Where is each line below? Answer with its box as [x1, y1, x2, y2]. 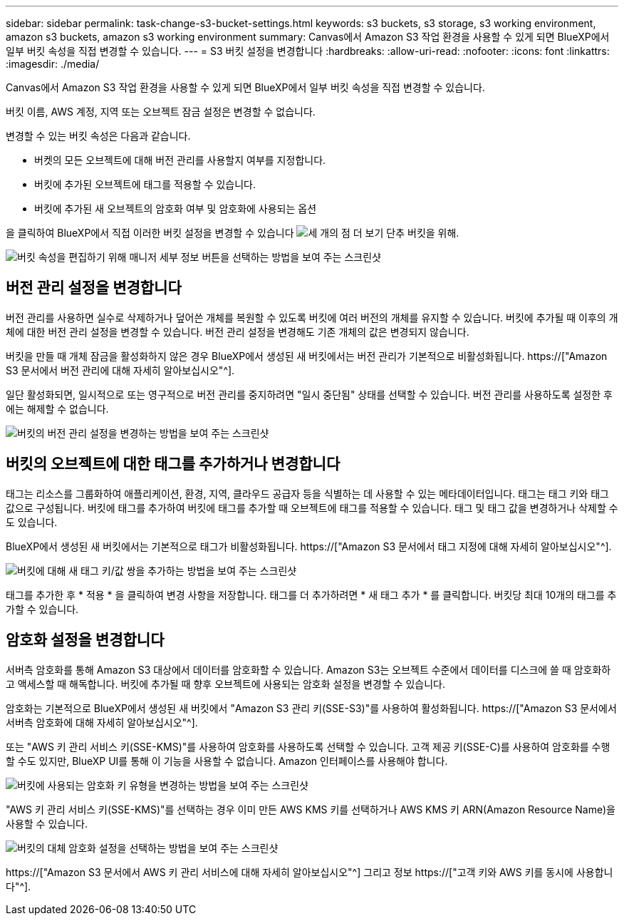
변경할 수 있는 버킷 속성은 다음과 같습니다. [6, 130, 191, 142]
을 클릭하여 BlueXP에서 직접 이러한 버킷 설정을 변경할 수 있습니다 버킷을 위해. [6, 227, 459, 239]
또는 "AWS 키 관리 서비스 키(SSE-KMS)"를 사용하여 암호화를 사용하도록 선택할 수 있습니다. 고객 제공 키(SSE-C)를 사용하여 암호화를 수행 [6, 740, 610, 753]
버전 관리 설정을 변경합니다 [6, 279, 182, 297]
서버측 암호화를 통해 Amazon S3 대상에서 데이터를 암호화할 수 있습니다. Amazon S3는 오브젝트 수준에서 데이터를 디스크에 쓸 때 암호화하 [6, 663, 611, 676]
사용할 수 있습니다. [6, 817, 88, 830]
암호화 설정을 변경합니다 [6, 631, 165, 649]
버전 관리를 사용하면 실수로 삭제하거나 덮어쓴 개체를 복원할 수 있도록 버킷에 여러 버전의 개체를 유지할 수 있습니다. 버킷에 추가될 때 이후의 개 [6, 311, 618, 324]
